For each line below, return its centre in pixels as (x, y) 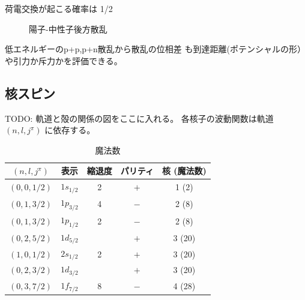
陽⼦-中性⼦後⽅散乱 (68, 28)
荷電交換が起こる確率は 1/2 (59, 8)
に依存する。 (70, 130)
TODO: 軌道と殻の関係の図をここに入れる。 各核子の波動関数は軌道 (139, 118)
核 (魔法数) (184, 171)
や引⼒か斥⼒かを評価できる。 (64, 60)
